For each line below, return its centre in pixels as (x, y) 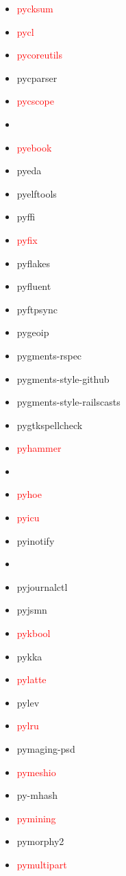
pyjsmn (32, 610)
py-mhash (37, 795)
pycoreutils (40, 55)
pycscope (35, 101)
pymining (36, 818)
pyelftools (37, 193)
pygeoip (33, 332)
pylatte (32, 679)
